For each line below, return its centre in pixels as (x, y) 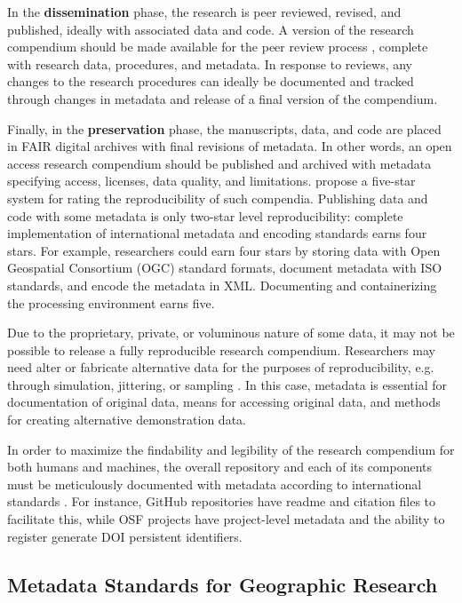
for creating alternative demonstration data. (127, 420)
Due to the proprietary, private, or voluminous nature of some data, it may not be (231, 333)
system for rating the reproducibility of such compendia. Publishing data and (218, 198)
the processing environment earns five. (111, 302)
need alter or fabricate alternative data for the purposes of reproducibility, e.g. (221, 367)
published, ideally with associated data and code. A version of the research (211, 29)
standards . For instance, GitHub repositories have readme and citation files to (222, 501)
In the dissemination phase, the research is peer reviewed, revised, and (204, 12)
